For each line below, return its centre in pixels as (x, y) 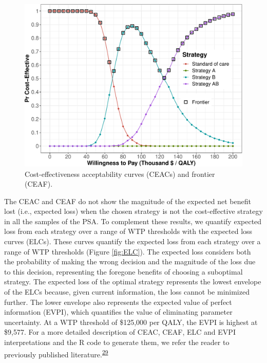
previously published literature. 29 (56, 353)
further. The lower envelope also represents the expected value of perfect (118, 302)
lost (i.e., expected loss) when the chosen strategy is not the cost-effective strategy (133, 211)
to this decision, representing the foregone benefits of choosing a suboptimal (123, 271)
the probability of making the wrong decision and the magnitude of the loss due (130, 261)
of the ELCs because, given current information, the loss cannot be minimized (127, 292)
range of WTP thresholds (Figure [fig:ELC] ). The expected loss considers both (128, 251)
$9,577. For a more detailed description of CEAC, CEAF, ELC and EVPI (120, 332)
